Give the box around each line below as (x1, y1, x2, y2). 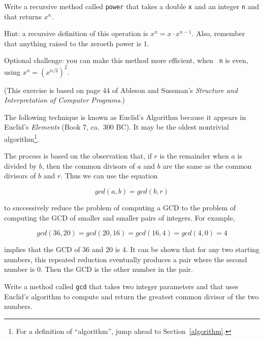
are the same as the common (162, 160, 252, 171)
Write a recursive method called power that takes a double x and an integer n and (4, 1, 259, 11)
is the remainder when (159, 150, 229, 161)
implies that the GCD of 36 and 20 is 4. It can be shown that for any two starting (4, 244, 260, 255)
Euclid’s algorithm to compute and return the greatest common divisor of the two (4, 291, 259, 301)
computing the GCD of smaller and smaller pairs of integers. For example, (4, 212, 235, 223)
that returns (4, 11, 42, 21)
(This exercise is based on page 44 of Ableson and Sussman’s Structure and (4, 84, 238, 95)
